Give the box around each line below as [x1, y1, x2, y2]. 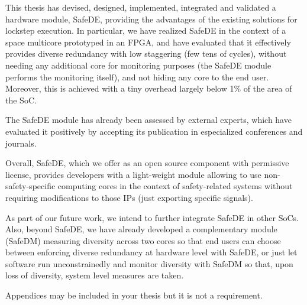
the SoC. [5, 93, 37, 106]
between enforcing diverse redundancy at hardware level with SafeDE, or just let [5, 246, 298, 258]
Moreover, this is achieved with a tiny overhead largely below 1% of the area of [5, 82, 292, 95]
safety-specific [5, 180, 56, 192]
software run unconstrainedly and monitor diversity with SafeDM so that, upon [5, 257, 293, 270]
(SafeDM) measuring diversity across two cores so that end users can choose [5, 234, 281, 246]
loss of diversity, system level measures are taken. [5, 269, 184, 281]
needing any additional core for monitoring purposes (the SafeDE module [5, 59, 272, 71]
